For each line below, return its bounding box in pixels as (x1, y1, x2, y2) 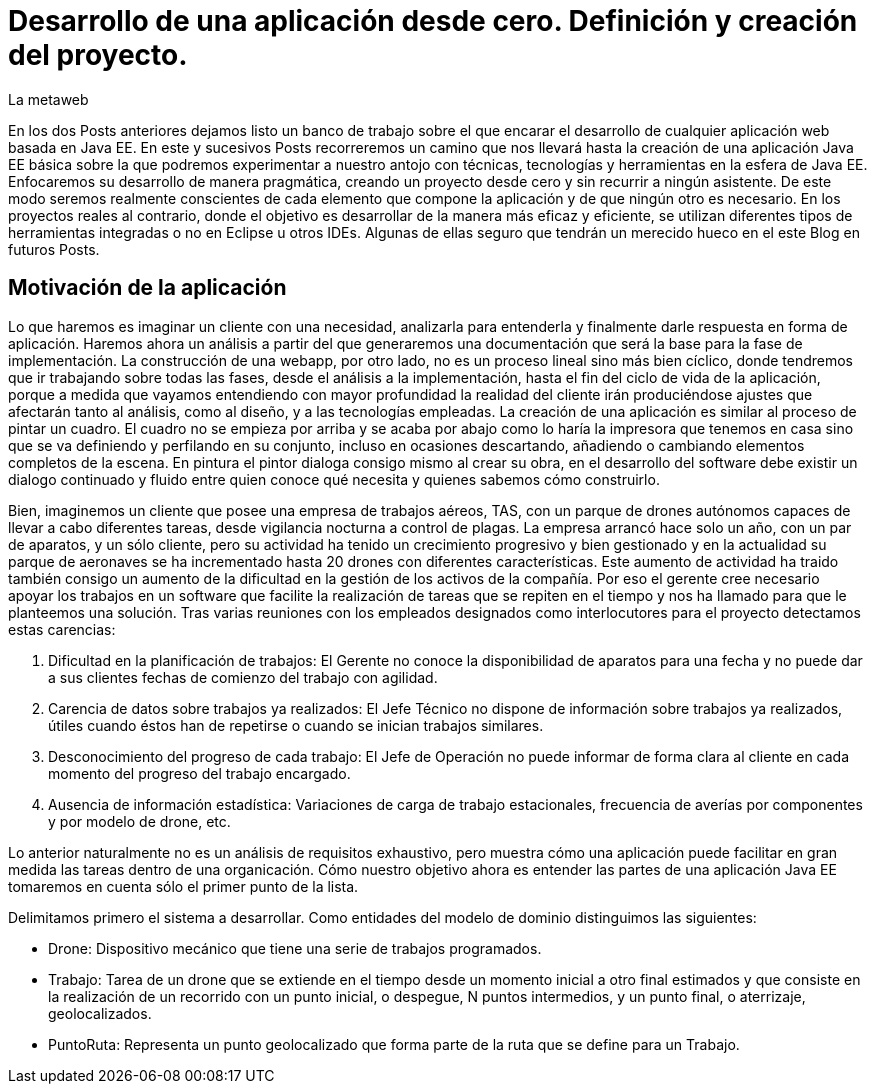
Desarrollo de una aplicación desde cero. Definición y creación (8, 4, 858, 38)
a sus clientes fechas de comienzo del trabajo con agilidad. (48, 668, 438, 686)
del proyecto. (8, 38, 188, 72)
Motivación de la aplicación (8, 275, 287, 301)
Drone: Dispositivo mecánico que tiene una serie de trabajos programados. (48, 939, 542, 957)
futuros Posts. (8, 240, 100, 258)
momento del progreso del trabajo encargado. (48, 764, 351, 782)
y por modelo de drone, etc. (48, 812, 231, 830)
